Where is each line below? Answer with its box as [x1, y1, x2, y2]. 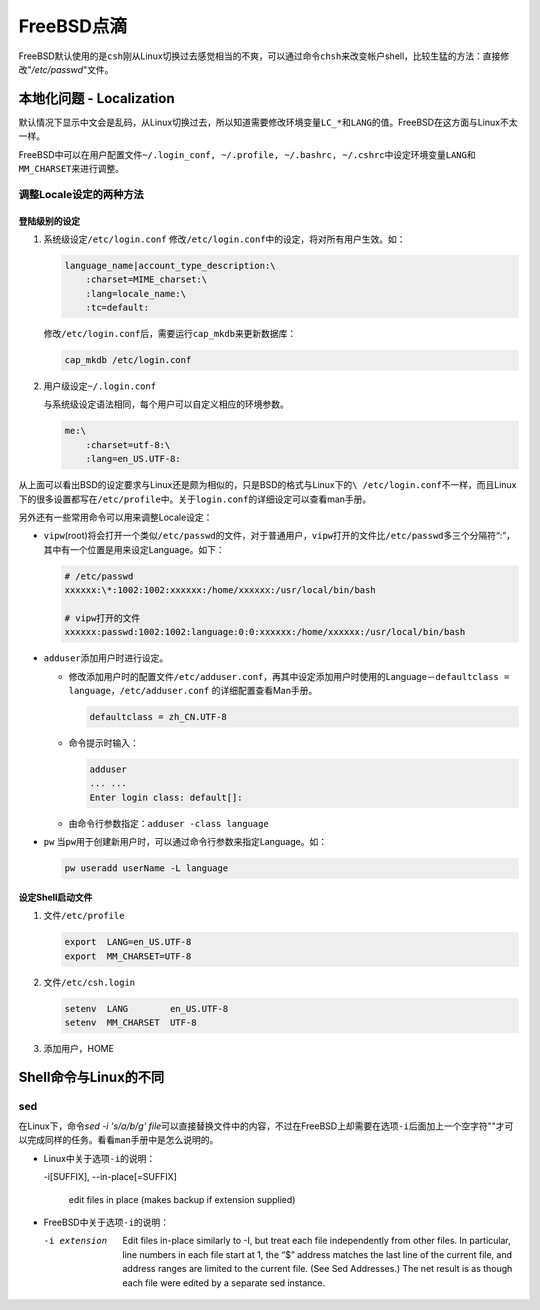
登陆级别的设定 [18, 215, 80, 227]
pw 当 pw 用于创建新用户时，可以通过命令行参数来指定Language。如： [43, 836, 328, 848]
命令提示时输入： [68, 737, 139, 749]
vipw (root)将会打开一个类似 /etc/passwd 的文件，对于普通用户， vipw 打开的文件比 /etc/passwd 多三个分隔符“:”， [43, 530, 515, 542]
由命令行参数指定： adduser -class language [68, 817, 269, 829]
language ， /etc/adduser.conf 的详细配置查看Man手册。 [68, 685, 318, 697]
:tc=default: [85, 302, 150, 314]
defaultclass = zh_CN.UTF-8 [89, 711, 227, 723]
